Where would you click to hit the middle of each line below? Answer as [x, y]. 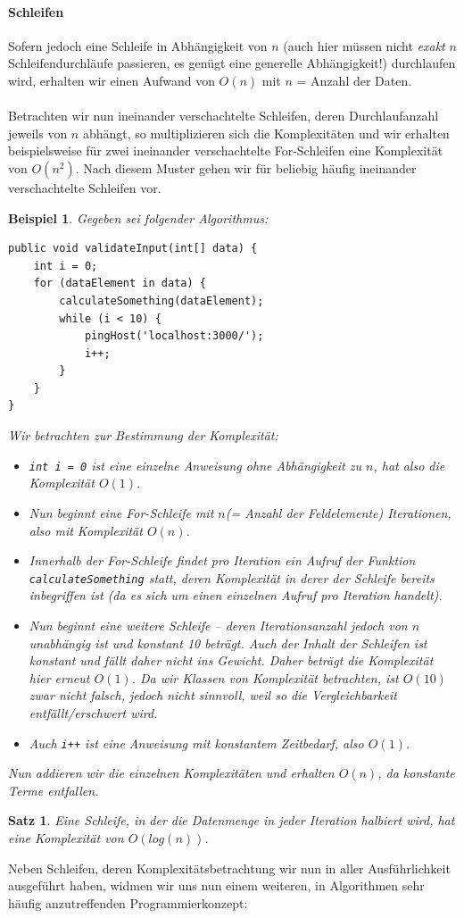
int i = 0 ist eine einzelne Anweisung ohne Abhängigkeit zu [195, 465]
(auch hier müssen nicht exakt [364, 45]
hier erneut [59, 677]
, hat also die [409, 465]
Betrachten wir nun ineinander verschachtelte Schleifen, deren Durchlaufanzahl [224, 116]
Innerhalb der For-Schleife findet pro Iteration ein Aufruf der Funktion [222, 560]
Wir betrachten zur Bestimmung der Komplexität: [143, 435]
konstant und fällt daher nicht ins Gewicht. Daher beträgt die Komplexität [231, 660]
